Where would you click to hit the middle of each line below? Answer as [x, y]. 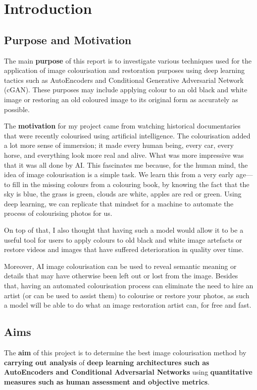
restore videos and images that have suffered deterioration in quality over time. [124, 249]
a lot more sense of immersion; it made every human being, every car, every [119, 145]
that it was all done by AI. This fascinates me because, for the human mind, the [126, 164]
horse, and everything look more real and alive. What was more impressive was [124, 155]
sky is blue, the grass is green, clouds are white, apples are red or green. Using [123, 194]
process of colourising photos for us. [58, 213]
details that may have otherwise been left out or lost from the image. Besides [121, 276]
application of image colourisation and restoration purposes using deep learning [124, 70]
